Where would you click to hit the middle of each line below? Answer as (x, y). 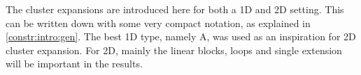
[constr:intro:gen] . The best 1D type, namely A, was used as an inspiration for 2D (181, 36)
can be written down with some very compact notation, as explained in (158, 23)
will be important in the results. (74, 64)
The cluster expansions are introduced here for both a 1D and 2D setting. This (175, 9)
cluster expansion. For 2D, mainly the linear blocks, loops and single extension (174, 50)
